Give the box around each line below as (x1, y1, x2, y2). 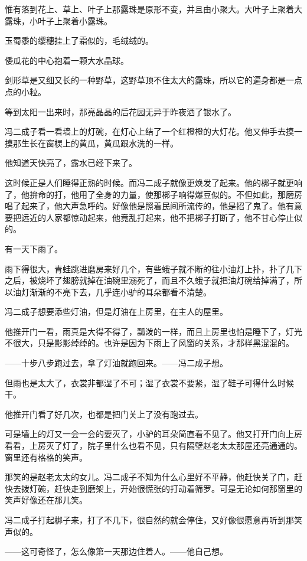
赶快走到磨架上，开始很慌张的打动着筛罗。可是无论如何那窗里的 (54, 482, 302, 494)
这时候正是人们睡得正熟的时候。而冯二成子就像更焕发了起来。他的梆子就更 (5, 176, 294, 188)
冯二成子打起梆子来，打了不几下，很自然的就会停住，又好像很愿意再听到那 (5, 514, 294, 526)
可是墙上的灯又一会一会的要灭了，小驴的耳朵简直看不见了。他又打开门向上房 (5, 428, 302, 440)
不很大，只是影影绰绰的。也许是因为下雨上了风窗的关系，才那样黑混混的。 (5, 337, 294, 349)
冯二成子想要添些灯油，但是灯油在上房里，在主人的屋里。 (5, 305, 228, 318)
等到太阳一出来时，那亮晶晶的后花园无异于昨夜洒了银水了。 (5, 105, 236, 118)
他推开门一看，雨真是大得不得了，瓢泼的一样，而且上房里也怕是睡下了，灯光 (5, 325, 302, 337)
